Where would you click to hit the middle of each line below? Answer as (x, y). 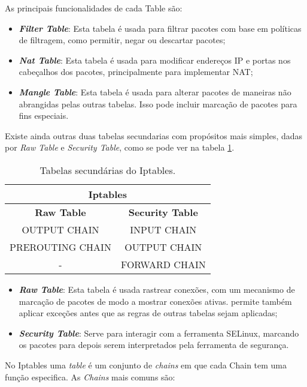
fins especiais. (44, 115)
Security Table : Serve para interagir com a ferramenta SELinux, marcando (159, 333)
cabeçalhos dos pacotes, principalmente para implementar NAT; (136, 72)
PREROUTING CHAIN (60, 247)
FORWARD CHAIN (163, 264)
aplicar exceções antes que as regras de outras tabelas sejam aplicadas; (148, 313)
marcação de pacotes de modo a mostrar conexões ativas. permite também (155, 301)
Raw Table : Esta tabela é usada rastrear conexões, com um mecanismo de (157, 289)
